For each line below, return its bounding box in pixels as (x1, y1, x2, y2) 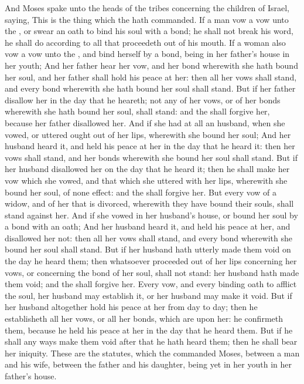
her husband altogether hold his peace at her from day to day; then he (5, 301, 258, 313)
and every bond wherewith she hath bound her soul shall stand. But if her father (5, 82, 296, 95)
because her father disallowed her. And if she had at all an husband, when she (5, 116, 285, 129)
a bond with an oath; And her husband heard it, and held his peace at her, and (5, 220, 291, 233)
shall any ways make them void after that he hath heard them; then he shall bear (5, 335, 298, 348)
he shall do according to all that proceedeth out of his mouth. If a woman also (5, 36, 286, 48)
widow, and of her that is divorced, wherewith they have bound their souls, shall (5, 197, 294, 210)
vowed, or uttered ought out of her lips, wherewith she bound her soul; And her (5, 128, 291, 140)
